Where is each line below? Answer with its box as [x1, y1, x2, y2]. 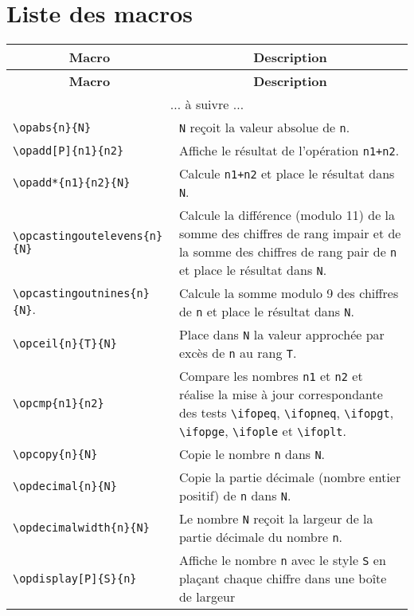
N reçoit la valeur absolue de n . [178, 118, 350, 137]
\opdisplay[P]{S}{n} [13, 571, 137, 585]
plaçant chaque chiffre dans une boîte [178, 569, 387, 588]
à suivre [185, 95, 229, 114]
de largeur [178, 587, 236, 606]
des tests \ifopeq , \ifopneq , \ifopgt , [178, 403, 394, 422]
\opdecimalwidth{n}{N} [13, 521, 150, 535]
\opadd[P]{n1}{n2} [13, 143, 124, 157]
